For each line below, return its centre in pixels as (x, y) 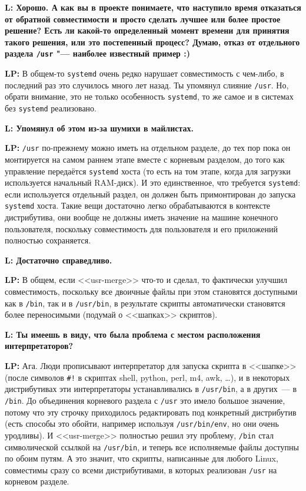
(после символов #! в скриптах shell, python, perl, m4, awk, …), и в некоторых (147, 377)
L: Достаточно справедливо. (59, 260)
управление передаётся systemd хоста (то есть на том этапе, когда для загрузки (148, 171)
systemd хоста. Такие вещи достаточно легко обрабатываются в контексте (137, 205)
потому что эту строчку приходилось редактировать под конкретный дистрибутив (151, 412)
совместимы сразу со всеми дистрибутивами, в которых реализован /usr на (141, 469)
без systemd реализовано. (51, 108)
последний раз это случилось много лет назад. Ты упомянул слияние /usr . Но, (147, 85)
